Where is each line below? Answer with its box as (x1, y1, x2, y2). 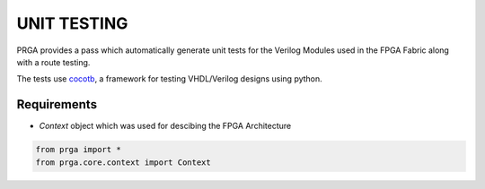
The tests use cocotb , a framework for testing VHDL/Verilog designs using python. (16, 73, 322, 84)
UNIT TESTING (16, 13, 128, 33)
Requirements (16, 97, 98, 112)
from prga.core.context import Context (35, 157, 211, 168)
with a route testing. (16, 56, 91, 67)
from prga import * (35, 144, 121, 155)
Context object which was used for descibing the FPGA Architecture (39, 121, 292, 132)
